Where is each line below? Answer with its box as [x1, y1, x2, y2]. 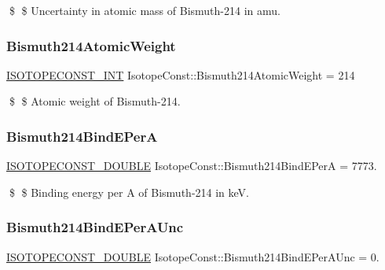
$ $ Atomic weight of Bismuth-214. [9, 93, 181, 109]
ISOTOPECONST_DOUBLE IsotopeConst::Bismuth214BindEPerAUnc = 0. [6, 248, 379, 264]
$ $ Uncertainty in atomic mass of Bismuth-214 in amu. [9, 2, 280, 18]
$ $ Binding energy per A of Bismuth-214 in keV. [9, 183, 249, 200]
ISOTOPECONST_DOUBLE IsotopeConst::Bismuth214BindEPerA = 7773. [6, 157, 377, 174]
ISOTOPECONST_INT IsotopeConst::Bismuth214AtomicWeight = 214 [6, 66, 355, 83]
